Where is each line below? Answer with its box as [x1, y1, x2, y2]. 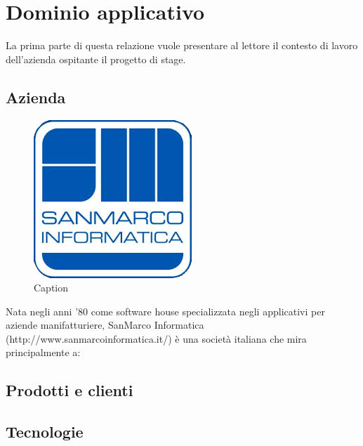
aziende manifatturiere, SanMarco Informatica [6, 317, 204, 332]
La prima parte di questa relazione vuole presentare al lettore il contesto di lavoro [6, 38, 358, 53]
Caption [34, 280, 69, 295]
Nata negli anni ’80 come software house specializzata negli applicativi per [6, 303, 325, 318]
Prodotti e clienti [6, 379, 133, 401]
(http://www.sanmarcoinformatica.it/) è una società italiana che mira [6, 331, 307, 346]
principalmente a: [6, 345, 81, 360]
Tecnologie [6, 421, 84, 442]
